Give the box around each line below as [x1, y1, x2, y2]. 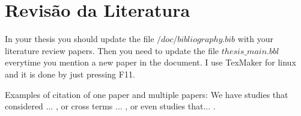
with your [237, 32, 273, 45]
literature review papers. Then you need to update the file [5, 44, 219, 56]
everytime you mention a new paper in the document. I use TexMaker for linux [5, 56, 296, 69]
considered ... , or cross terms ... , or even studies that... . [5, 100, 216, 112]
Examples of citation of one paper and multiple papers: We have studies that [5, 88, 288, 100]
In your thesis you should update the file [5, 32, 154, 45]
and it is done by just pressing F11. [5, 67, 135, 80]
